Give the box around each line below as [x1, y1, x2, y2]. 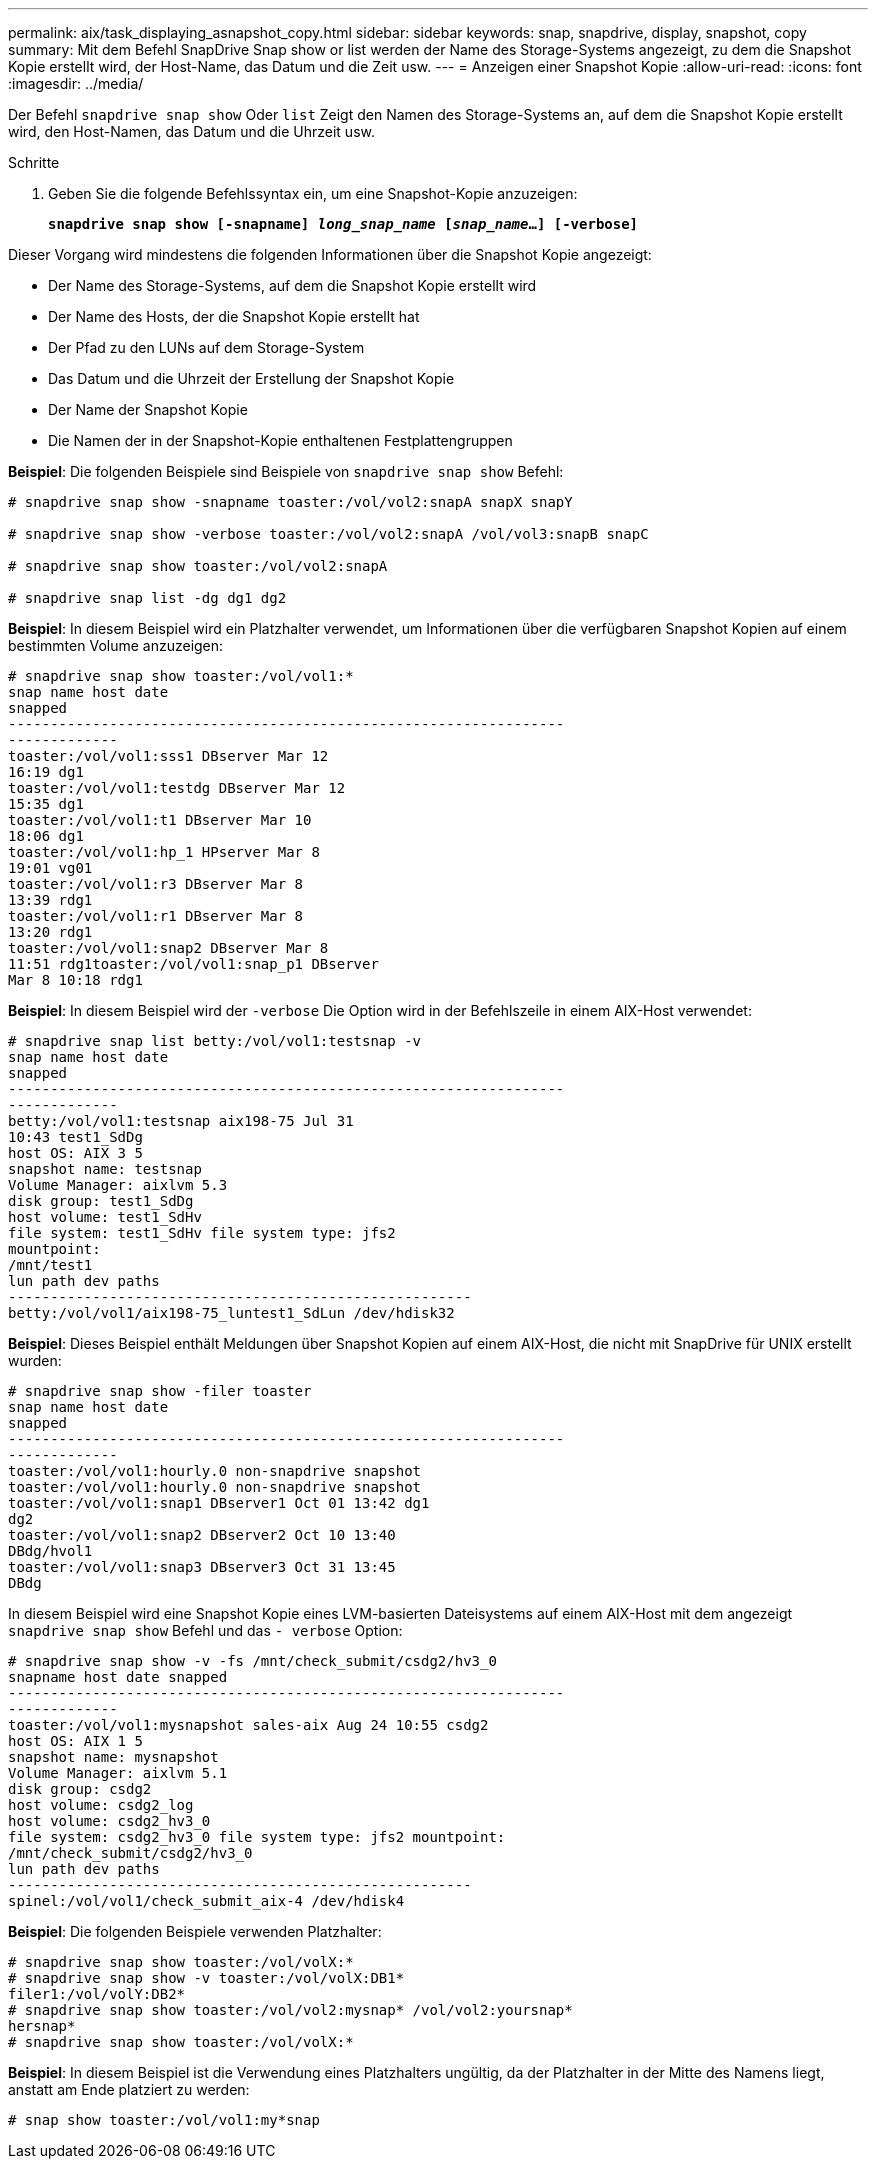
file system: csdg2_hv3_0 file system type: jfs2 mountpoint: [8, 1829, 506, 1845]
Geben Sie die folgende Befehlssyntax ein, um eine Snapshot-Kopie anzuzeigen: [48, 185, 578, 202]
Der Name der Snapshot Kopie [48, 401, 248, 418]
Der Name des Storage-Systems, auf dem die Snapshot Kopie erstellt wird [48, 277, 537, 294]
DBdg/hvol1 [8, 1543, 93, 1559]
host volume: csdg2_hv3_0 [8, 1813, 211, 1829]
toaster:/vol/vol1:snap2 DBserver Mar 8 [8, 940, 329, 956]
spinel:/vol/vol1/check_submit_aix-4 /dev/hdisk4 [8, 1893, 405, 1909]
